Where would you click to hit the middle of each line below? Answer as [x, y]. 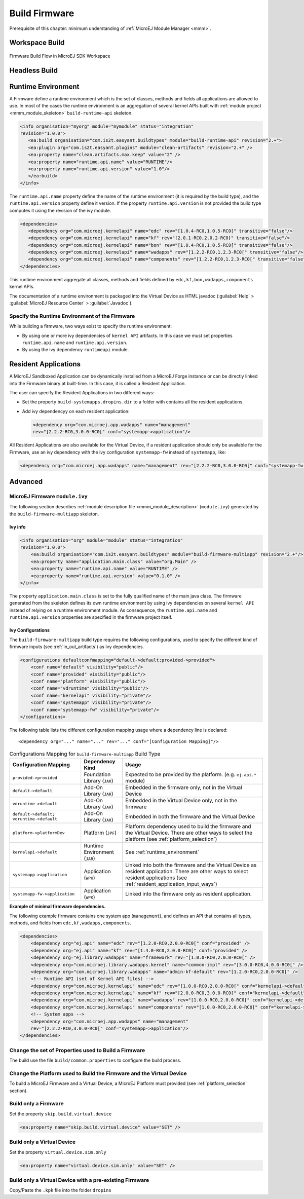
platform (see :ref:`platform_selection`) [171, 839]
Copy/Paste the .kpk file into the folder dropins [60, 1190]
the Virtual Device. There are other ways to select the [189, 833]
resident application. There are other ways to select [186, 872]
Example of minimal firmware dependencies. [58, 907]
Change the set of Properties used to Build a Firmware [77, 1050]
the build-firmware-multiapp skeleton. [54, 514]
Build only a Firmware [37, 1104]
